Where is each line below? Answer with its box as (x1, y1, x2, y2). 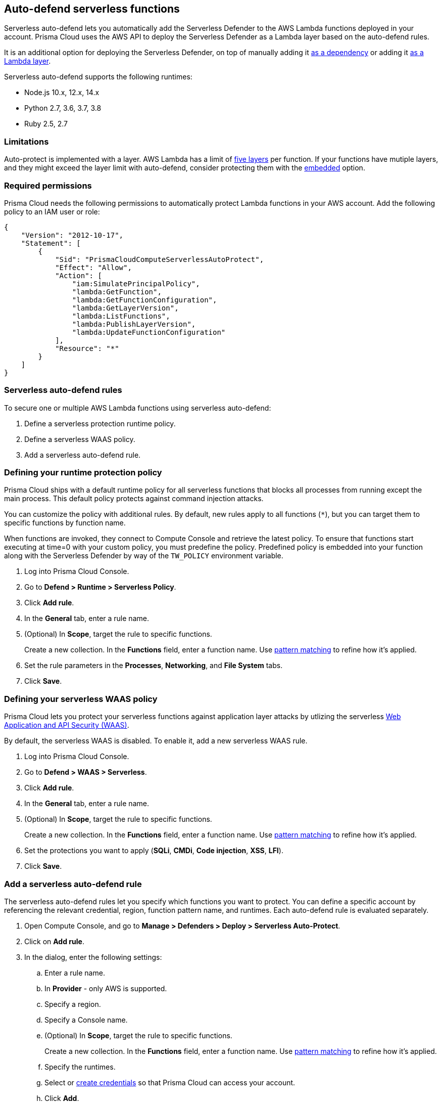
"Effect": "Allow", (55, 263, 132, 272)
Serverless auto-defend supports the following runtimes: (4, 72, 192, 81)
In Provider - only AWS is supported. (44, 984, 167, 993)
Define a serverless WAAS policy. (24, 434, 135, 444)
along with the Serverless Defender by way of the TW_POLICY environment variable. (4, 551, 283, 560)
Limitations (4, 136, 49, 147)
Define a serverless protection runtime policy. (24, 419, 176, 428)
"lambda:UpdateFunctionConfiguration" (72, 328, 226, 336)
